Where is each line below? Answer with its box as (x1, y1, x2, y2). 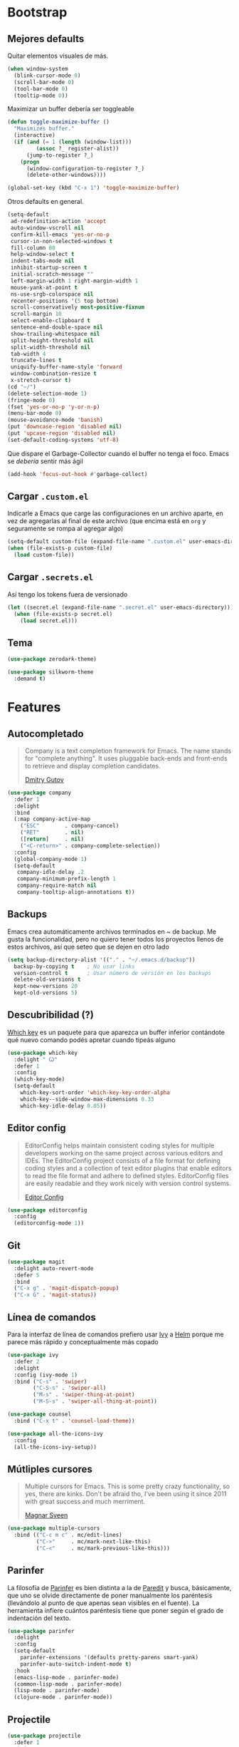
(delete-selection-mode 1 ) (7, 390, 87, 397)
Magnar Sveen (24, 1511, 68, 1520)
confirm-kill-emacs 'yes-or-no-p (10, 231, 110, 238)
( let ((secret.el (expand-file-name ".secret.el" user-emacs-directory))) (7, 604, 234, 611)
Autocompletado (7, 728, 84, 740)
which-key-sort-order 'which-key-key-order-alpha (20, 1089, 171, 1096)
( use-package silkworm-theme (7, 669, 94, 676)
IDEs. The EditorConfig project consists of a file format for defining (24, 1156, 221, 1165)
